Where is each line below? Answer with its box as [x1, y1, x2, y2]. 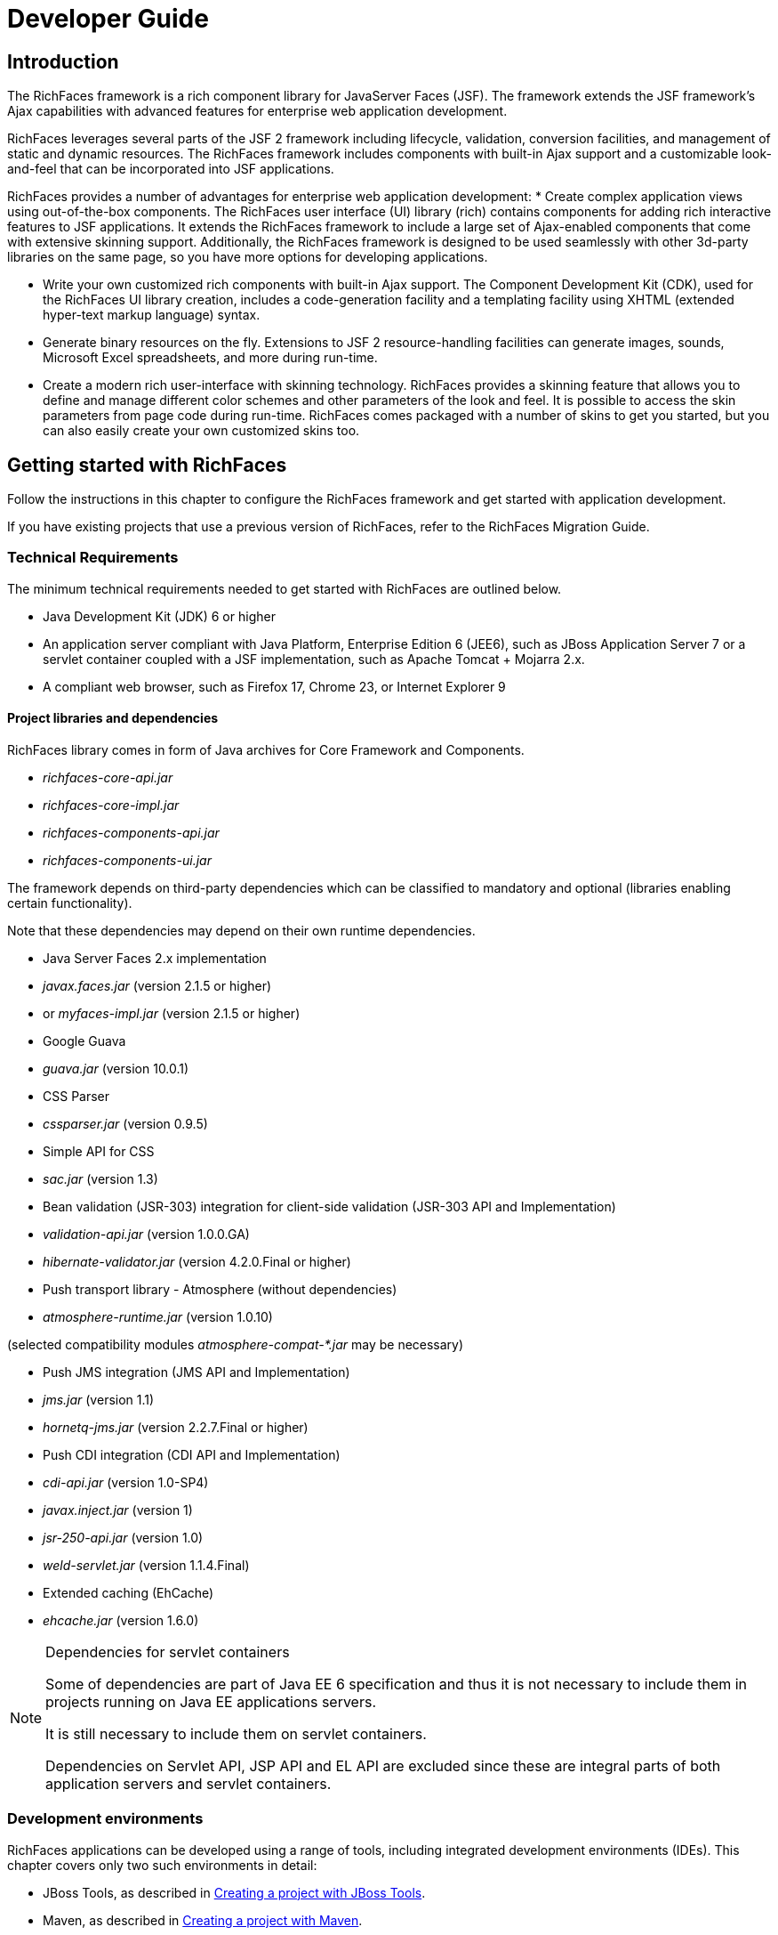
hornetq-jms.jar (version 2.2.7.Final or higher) [43, 1419, 309, 1435]
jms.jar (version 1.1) [43, 1391, 155, 1407]
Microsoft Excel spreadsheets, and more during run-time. [43, 350, 378, 366]
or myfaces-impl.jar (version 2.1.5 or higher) [43, 1005, 301, 1021]
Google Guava [43, 1032, 126, 1048]
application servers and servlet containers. [45, 1774, 332, 1793]
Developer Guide [7, 4, 209, 34]
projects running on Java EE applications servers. [45, 1692, 377, 1711]
